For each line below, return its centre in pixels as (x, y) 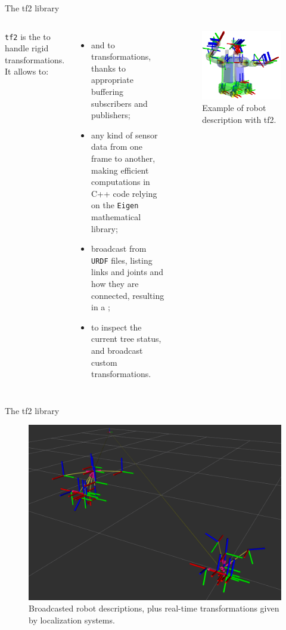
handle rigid (27, 48)
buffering (108, 91)
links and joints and (128, 272)
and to (103, 44)
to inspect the (116, 327)
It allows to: (27, 71)
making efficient (120, 170)
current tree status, (126, 339)
